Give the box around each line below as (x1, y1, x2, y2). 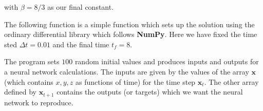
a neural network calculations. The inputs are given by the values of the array (4, 66, 249, 77)
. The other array (204, 76, 259, 87)
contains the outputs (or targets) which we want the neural (57, 86, 243, 97)
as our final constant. (47, 2, 114, 12)
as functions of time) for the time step (75, 76, 196, 87)
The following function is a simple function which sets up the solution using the (4, 18, 255, 29)
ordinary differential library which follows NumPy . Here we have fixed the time (4, 29, 257, 40)
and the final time (52, 39, 109, 49)
